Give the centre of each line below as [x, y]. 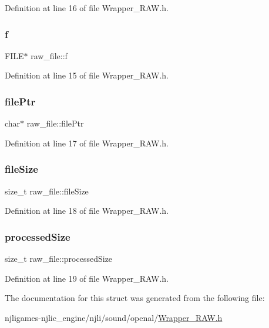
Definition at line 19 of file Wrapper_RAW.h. [87, 278]
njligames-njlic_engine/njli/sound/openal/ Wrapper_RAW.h [114, 317]
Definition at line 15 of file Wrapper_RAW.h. [87, 75]
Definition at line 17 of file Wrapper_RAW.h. [87, 143]
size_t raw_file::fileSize [47, 191]
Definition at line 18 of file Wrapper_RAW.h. [87, 211]
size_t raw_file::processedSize [59, 259]
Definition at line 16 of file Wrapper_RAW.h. [87, 8]
